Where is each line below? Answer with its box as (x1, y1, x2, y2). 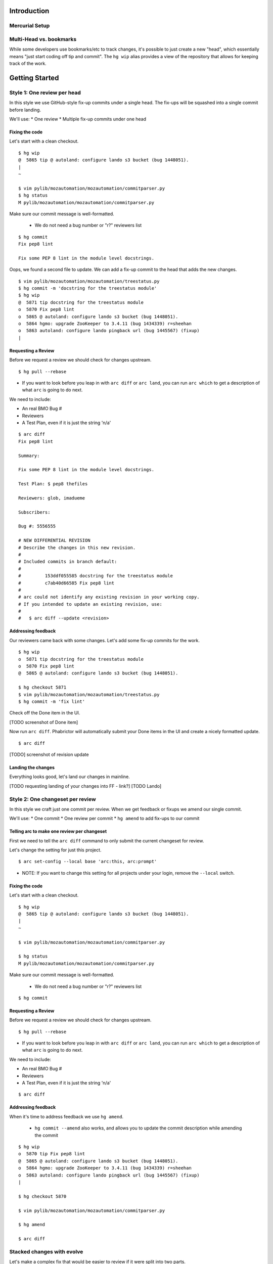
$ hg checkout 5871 (18, 685, 67, 690)
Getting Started (9, 73, 59, 82)
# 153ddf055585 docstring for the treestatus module (18, 573, 173, 579)
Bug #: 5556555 (18, 523, 56, 529)
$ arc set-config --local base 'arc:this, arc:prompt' (18, 859, 157, 865)
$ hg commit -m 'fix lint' (18, 699, 85, 704)
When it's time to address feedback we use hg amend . (9, 1113, 124, 1119)
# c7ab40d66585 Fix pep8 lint (18, 580, 115, 586)
